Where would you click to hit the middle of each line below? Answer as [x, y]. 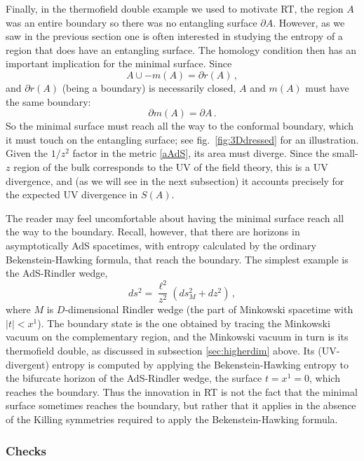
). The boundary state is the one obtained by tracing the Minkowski [184, 323]
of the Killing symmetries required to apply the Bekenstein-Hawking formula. [172, 419]
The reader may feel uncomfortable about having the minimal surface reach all [175, 218]
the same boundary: [48, 101]
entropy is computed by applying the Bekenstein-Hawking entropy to [200, 364]
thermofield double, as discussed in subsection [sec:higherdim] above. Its [160, 351]
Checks [26, 450]
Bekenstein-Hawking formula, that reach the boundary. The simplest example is [177, 259]
